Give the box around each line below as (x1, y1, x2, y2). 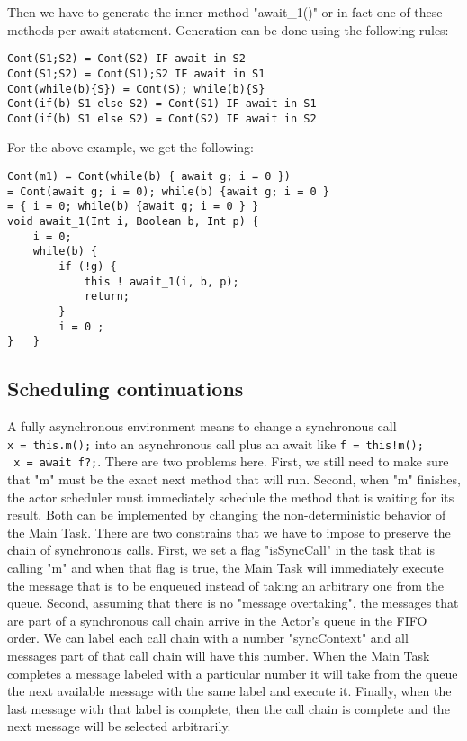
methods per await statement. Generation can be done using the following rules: (7, 20, 449, 39)
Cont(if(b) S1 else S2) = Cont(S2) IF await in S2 (7, 112, 317, 125)
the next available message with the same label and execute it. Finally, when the (7, 682, 452, 700)
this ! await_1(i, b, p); (84, 275, 239, 288)
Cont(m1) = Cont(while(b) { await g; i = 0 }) (7, 170, 291, 184)
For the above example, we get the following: (7, 138, 254, 157)
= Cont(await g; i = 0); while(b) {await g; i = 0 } (7, 185, 329, 198)
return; (84, 290, 130, 303)
